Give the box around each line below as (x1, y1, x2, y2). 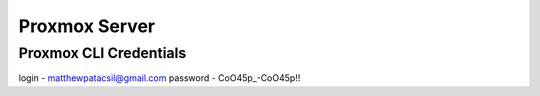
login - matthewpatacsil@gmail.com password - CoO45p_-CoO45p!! (18, 72, 301, 84)
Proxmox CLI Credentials (18, 44, 187, 62)
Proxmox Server (18, 15, 155, 37)
